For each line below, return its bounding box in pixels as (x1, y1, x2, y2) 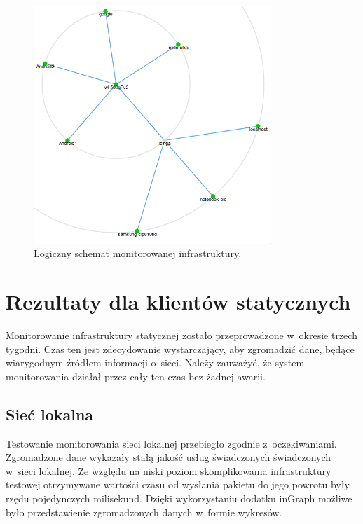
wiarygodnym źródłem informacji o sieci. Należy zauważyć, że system (6, 355, 305, 370)
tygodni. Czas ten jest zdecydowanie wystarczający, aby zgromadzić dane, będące (6, 341, 355, 356)
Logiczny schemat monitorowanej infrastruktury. (34, 246, 242, 261)
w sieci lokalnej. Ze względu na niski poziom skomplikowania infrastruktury (6, 463, 331, 478)
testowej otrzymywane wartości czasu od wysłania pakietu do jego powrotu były (6, 477, 350, 492)
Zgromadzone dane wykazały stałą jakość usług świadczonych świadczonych (6, 450, 331, 464)
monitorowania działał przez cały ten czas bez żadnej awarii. (6, 368, 266, 383)
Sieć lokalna (6, 403, 94, 425)
